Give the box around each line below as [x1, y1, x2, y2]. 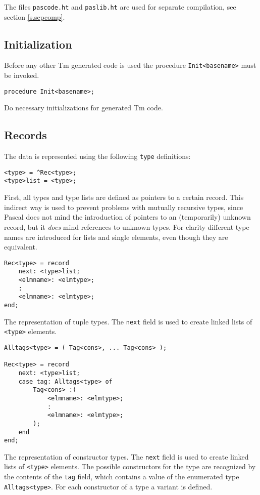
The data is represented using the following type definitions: [4, 151, 191, 161]
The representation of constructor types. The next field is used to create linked [4, 451, 249, 462]
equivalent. [4, 241, 37, 252]
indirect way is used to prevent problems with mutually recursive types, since [4, 201, 243, 212]
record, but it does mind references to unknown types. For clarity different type [4, 221, 249, 232]
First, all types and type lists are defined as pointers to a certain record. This [4, 192, 244, 202]
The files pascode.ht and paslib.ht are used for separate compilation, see [4, 2, 236, 12]
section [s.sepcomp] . [4, 11, 65, 22]
